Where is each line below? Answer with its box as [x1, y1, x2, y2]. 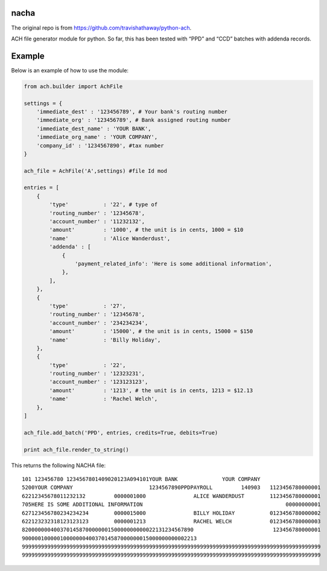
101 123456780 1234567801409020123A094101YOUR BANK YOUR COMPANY [22, 476, 261, 482]
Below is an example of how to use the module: [11, 66, 129, 74]
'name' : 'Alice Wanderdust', [49, 235, 171, 241]
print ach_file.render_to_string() [24, 446, 129, 453]
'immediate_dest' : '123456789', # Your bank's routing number [36, 108, 228, 115]
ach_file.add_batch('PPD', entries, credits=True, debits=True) [24, 429, 218, 436]
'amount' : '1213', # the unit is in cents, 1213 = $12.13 [49, 387, 253, 394]
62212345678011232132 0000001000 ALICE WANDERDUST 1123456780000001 [22, 493, 321, 499]
